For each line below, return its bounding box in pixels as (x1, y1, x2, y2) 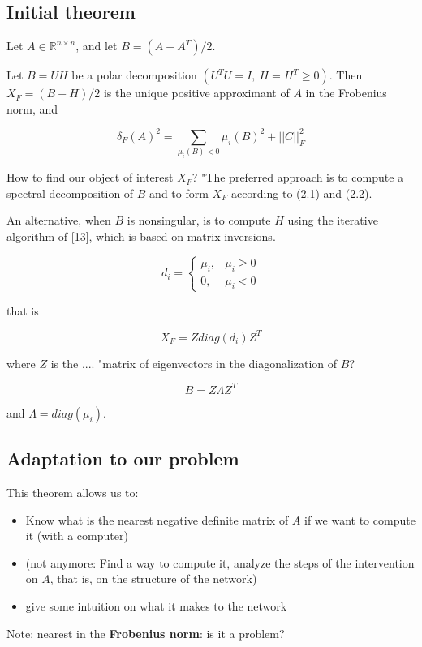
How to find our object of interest (6, 169, 174, 186)
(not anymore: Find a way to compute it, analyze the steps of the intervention (25, 554, 415, 571)
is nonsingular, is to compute (127, 212, 271, 229)
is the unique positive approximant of (103, 84, 290, 101)
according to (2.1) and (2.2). (230, 184, 372, 201)
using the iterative (287, 212, 378, 229)
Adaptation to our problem (6, 446, 239, 471)
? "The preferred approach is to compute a (192, 169, 404, 186)
